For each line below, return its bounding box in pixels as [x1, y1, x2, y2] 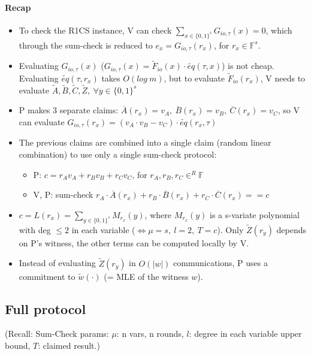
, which [265, 23, 292, 36]
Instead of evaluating [19, 257, 96, 269]
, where [144, 208, 171, 221]
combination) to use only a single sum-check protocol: [19, 147, 217, 160]
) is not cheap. [222, 59, 274, 72]
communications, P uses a [173, 257, 268, 269]
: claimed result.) [38, 339, 100, 351]
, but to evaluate [164, 71, 225, 84]
